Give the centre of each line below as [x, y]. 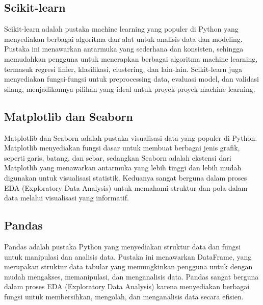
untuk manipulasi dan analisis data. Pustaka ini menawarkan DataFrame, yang [128, 256]
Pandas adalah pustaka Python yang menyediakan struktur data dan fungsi [123, 246]
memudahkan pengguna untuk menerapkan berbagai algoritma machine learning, [131, 58]
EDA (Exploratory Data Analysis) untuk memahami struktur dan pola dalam [126, 187]
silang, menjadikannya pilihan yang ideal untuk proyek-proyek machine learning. [130, 88]
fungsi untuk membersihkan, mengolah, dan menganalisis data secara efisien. [124, 296]
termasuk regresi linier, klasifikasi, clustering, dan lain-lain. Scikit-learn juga [123, 69]
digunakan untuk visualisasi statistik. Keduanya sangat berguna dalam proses [126, 177]
